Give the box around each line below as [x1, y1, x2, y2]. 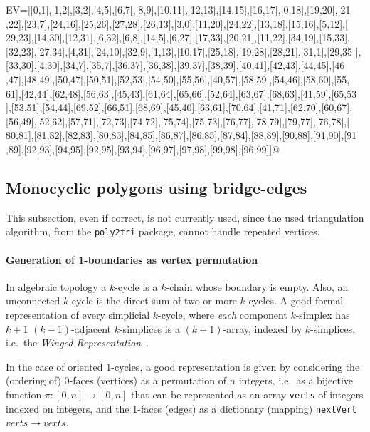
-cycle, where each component [158, 307, 287, 322]
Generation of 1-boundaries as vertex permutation [6, 252, 258, 267]
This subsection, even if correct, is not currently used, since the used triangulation [6, 210, 364, 225]
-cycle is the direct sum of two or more [68, 293, 237, 308]
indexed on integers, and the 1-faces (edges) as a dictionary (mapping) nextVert [6, 401, 357, 416]
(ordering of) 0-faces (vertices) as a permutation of [6, 373, 226, 388]
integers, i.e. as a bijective [238, 373, 354, 388]
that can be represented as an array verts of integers [131, 386, 364, 401]
